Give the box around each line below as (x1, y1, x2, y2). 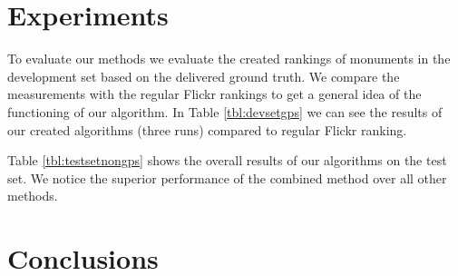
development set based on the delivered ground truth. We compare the (7, 66, 400, 85)
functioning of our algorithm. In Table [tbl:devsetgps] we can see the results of (7, 102, 443, 121)
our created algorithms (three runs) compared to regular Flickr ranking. (7, 120, 407, 139)
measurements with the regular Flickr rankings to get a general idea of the (7, 84, 422, 103)
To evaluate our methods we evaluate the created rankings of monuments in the (7, 49, 451, 68)
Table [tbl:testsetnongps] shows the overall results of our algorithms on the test (7, 151, 447, 170)
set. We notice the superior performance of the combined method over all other (7, 168, 447, 187)
